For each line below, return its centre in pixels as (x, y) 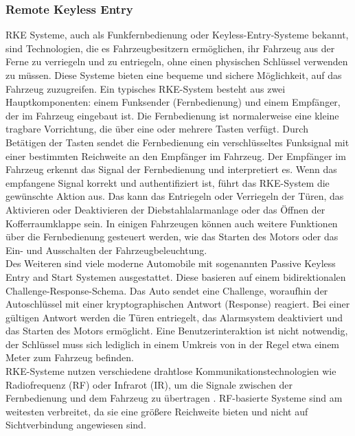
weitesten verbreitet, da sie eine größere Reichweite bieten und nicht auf (157, 411)
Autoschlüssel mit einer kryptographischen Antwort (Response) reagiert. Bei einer (178, 304)
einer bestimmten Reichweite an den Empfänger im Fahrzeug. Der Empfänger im (176, 156)
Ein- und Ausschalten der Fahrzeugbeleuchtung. (106, 250)
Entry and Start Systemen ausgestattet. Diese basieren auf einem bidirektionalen (176, 276)
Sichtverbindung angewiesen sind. (76, 425)
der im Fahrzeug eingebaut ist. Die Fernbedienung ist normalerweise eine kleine (172, 115)
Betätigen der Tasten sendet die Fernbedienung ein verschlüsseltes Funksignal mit (177, 142)
